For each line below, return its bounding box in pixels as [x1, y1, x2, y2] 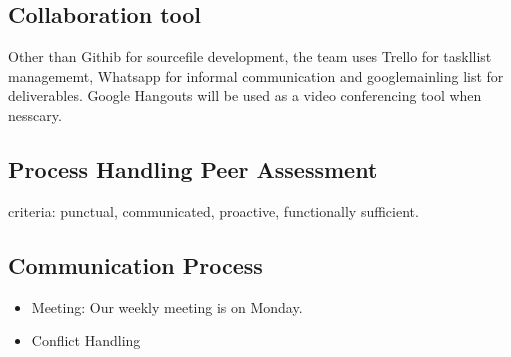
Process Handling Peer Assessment [8, 153, 378, 184]
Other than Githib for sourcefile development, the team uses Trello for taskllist [8, 46, 492, 67]
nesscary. [8, 104, 62, 125]
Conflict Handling [31, 330, 141, 351]
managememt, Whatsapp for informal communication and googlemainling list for [8, 65, 504, 86]
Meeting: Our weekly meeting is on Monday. [31, 296, 303, 317]
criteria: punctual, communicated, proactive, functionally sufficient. [8, 200, 419, 221]
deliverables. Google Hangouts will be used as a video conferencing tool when [8, 85, 482, 106]
